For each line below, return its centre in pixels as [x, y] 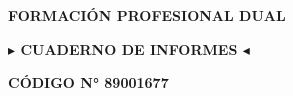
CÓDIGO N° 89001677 [88, 82]
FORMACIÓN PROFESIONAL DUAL [147, 15]
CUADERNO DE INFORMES [129, 48]
